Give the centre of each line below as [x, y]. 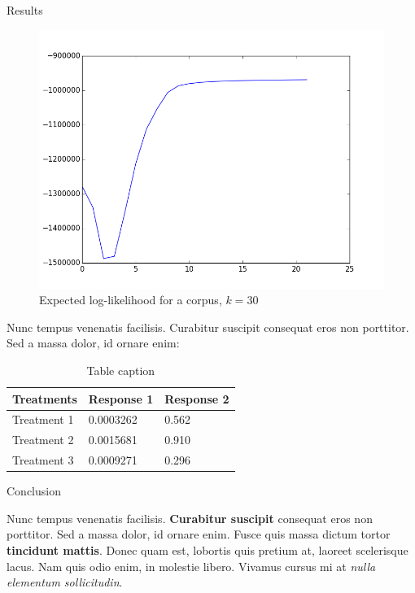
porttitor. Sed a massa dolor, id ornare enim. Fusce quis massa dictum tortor [199, 534]
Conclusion [34, 491]
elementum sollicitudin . [65, 582]
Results [25, 10]
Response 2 [197, 398]
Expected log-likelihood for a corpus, [131, 300]
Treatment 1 [43, 419]
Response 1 [121, 398]
